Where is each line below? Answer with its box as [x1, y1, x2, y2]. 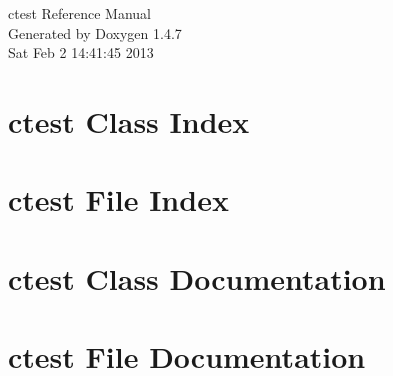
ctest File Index [8, 179, 229, 220]
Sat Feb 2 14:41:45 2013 [8, 42, 154, 63]
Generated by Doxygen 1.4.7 [8, 22, 182, 43]
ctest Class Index [8, 100, 250, 141]
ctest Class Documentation [8, 257, 386, 298]
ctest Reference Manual [8, 3, 152, 23]
